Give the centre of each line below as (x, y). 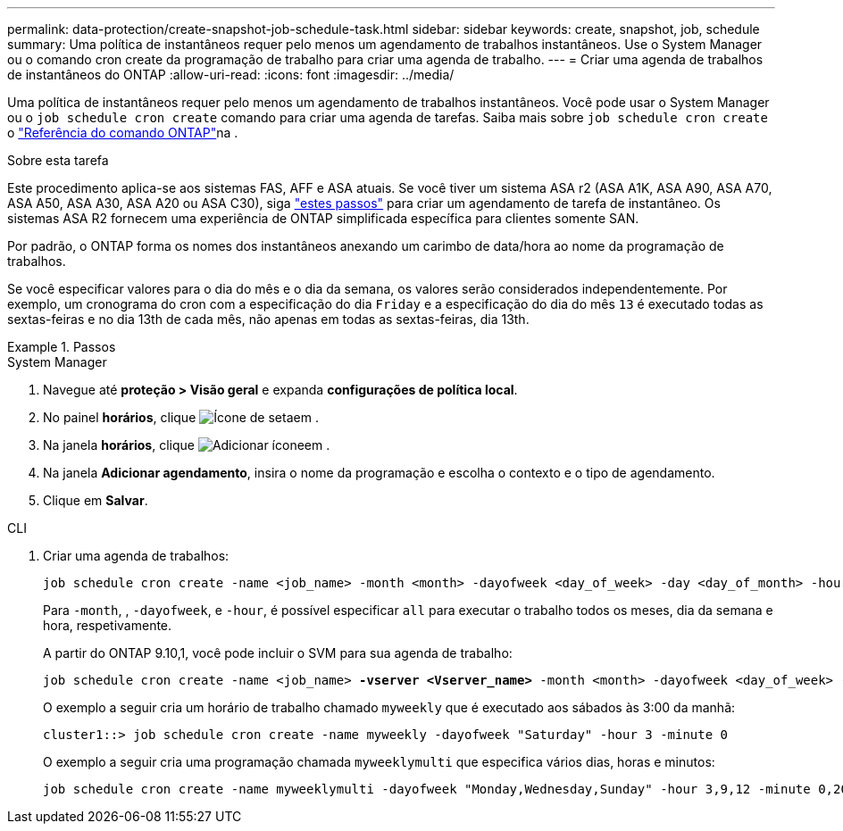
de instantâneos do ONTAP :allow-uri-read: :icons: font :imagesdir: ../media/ (231, 75)
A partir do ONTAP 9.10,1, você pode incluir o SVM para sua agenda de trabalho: (278, 653)
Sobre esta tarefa (58, 160)
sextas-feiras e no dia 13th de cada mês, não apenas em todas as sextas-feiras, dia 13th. (268, 319)
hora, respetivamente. (108, 625)
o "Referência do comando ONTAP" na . (123, 133)
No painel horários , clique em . (181, 417)
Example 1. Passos (62, 347)
